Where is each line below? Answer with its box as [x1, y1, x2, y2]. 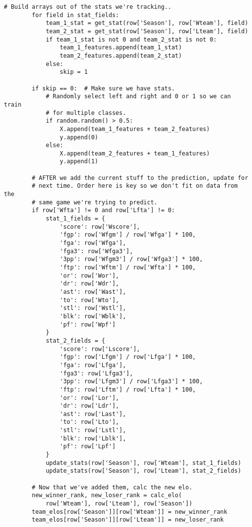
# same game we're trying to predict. [32, 198, 157, 206]
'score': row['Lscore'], [59, 345, 140, 352]
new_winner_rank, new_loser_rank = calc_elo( [32, 492, 182, 499]
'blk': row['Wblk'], [59, 312, 126, 320]
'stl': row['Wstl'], [59, 305, 126, 312]
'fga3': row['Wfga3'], [59, 247, 133, 255]
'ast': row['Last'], [59, 410, 126, 417]
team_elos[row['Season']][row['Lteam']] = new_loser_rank [32, 516, 224, 524]
